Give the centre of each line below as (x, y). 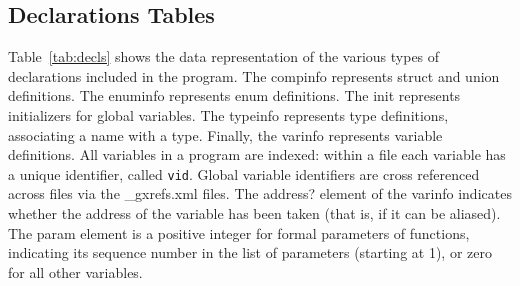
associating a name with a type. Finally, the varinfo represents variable (225, 134)
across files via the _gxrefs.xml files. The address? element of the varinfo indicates (260, 193)
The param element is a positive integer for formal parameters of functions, (239, 232)
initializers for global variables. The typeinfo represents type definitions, (228, 114)
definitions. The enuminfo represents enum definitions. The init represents (234, 95)
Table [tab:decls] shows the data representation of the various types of (224, 56)
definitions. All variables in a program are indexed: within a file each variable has (257, 154)
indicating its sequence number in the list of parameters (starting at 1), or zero (250, 252)
